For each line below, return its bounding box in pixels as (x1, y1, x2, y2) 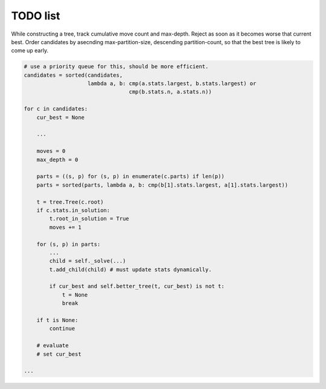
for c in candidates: (24, 106, 88, 112)
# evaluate (36, 342, 69, 349)
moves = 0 (36, 148, 66, 155)
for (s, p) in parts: (36, 240, 101, 248)
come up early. (11, 47, 48, 54)
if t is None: (36, 317, 78, 324)
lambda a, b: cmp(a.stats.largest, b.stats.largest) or (88, 80, 257, 87)
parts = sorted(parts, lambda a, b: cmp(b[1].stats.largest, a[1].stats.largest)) (36, 181, 289, 188)
